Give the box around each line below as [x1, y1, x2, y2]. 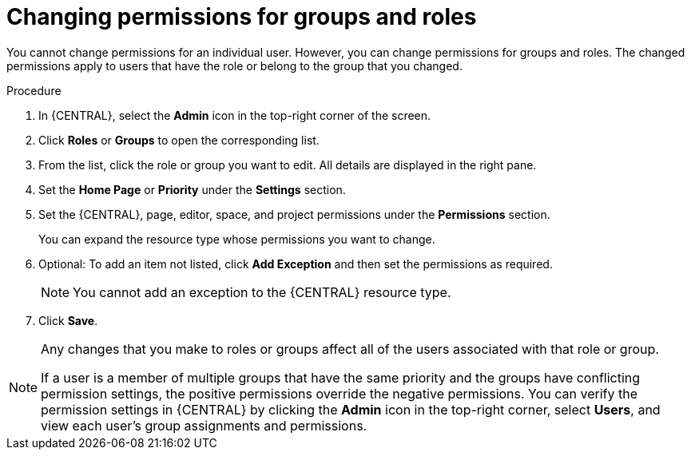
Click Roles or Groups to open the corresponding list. [38, 133, 320, 147]
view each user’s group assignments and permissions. [41, 417, 367, 434]
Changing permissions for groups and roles [6, 3, 477, 30]
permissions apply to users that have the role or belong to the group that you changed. [6, 58, 463, 73]
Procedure [6, 83, 62, 97]
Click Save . [38, 313, 98, 327]
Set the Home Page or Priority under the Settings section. [38, 182, 346, 196]
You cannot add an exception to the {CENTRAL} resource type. [73, 284, 451, 300]
